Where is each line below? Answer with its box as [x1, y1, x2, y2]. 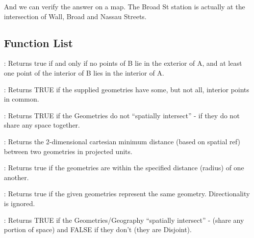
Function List [4, 35, 73, 50]
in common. [4, 94, 39, 104]
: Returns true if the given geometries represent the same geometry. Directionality [4, 188, 250, 199]
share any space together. [4, 120, 80, 130]
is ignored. [4, 198, 35, 208]
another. [4, 172, 29, 182]
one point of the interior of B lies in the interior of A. [4, 67, 164, 78]
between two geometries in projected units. [4, 146, 132, 156]
